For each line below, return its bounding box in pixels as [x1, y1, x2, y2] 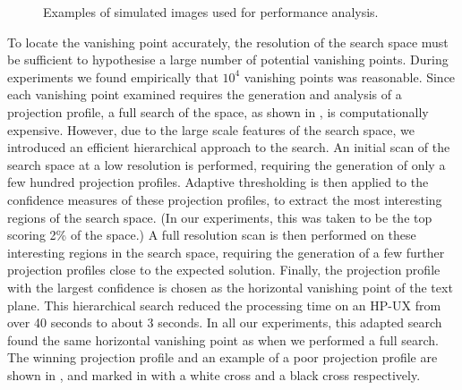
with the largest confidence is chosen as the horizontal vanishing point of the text [7, 277, 453, 296]
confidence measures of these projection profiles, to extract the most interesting [7, 190, 442, 208]
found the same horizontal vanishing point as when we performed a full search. [7, 330, 439, 349]
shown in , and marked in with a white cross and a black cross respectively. [7, 365, 421, 384]
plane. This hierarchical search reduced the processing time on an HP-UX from [7, 295, 441, 314]
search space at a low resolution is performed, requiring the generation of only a [7, 155, 446, 174]
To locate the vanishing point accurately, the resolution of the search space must [7, 32, 449, 51]
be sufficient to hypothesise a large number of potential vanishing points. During [7, 50, 449, 69]
